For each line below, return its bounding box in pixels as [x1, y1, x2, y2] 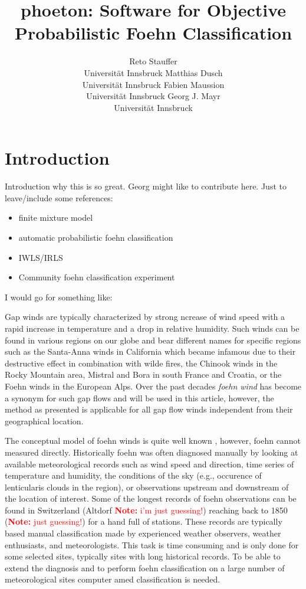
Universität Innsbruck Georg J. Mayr [86, 90, 221, 102]
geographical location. [5, 414, 84, 427]
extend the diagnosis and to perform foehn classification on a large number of [5, 561, 285, 574]
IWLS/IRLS [18, 251, 63, 263]
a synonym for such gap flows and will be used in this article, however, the [5, 391, 274, 404]
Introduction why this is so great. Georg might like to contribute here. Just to [5, 180, 287, 192]
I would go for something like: [5, 290, 113, 303]
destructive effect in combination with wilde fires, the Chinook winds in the [5, 356, 278, 369]
